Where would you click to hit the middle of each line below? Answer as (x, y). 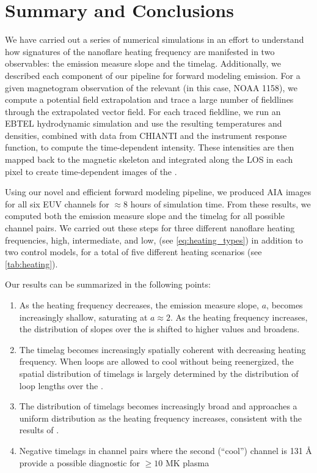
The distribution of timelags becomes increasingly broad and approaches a (158, 406)
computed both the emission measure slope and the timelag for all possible (145, 216)
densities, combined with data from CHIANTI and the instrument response (146, 135)
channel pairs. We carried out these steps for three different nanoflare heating (150, 228)
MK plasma (187, 462)
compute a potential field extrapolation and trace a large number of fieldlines (149, 99)
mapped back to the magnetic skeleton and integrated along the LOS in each (149, 159)
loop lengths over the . (61, 385)
